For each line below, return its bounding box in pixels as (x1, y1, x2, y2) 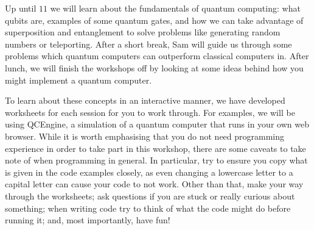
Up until (5, 2, 37, 14)
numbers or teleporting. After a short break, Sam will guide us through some (5, 37, 292, 50)
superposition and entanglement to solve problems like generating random (5, 26, 281, 38)
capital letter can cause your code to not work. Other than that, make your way (5, 178, 304, 190)
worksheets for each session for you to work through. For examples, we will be (5, 106, 295, 118)
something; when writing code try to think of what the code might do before (5, 201, 291, 214)
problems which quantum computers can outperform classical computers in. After (5, 49, 309, 62)
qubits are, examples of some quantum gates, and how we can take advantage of (5, 13, 304, 26)
